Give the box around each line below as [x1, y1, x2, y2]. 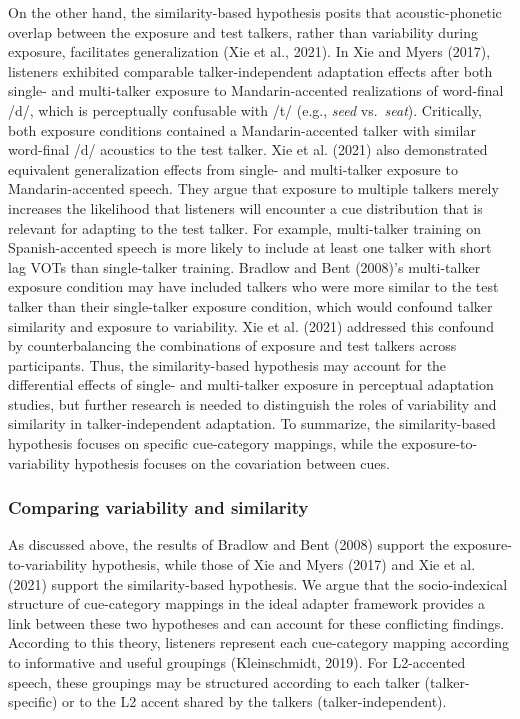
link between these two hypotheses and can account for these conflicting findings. [8, 612, 505, 633]
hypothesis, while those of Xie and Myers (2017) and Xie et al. [91, 554, 476, 575]
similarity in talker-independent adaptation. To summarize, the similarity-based [8, 413, 496, 434]
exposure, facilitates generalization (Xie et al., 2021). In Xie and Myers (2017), [8, 41, 491, 62]
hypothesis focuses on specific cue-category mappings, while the [8, 433, 397, 454]
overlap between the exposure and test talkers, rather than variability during [8, 21, 478, 42]
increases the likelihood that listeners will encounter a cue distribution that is [8, 197, 483, 218]
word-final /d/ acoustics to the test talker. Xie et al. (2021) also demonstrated [8, 139, 488, 160]
